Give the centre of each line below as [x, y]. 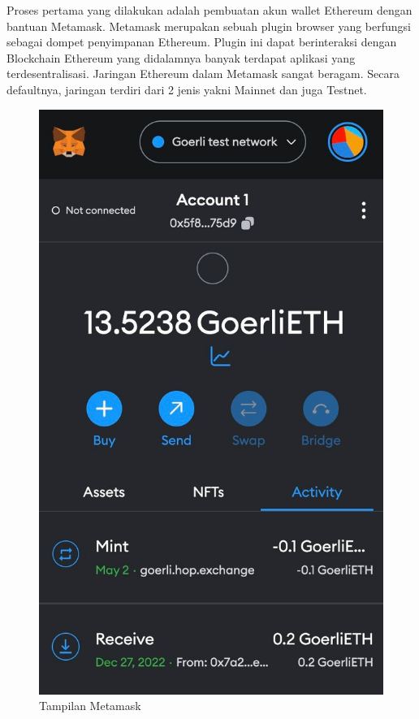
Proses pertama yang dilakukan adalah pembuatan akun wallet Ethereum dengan [209, 10]
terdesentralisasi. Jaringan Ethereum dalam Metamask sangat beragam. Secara [203, 74]
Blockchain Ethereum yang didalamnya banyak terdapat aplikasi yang [181, 57]
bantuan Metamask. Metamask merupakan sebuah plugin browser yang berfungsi [209, 26]
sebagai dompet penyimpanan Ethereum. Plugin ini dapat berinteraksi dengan [202, 42]
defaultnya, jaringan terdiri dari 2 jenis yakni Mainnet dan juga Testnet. [187, 89]
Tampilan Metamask [90, 706]
